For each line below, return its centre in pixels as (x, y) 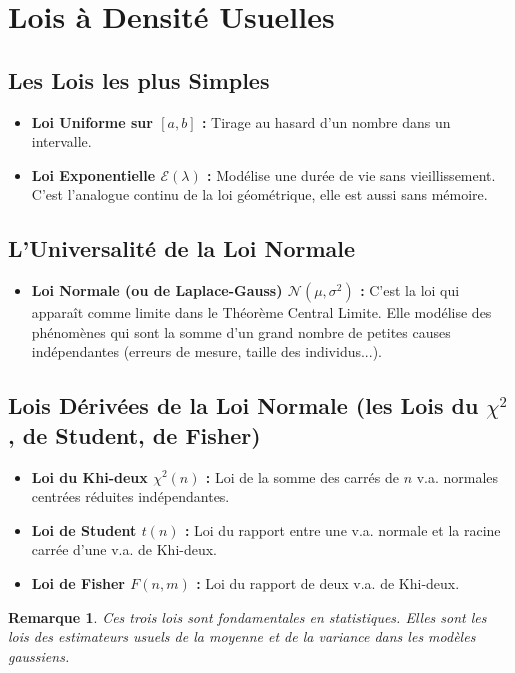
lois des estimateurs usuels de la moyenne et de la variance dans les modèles (242, 636)
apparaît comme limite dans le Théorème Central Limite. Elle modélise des (261, 312)
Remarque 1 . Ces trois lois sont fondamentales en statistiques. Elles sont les (247, 616)
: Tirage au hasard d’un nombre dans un (326, 121)
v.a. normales (457, 476)
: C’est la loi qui (410, 290)
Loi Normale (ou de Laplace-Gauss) (157, 290)
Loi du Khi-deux (89, 476)
